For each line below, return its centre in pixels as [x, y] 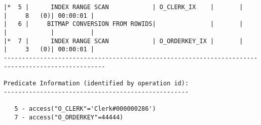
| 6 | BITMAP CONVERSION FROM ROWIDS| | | [123, 24]
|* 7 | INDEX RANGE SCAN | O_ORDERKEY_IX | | [123, 41]
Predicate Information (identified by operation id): [96, 83]
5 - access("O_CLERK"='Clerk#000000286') [85, 108]
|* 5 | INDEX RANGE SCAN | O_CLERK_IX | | [123, 7]
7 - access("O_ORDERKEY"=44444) [69, 117]
